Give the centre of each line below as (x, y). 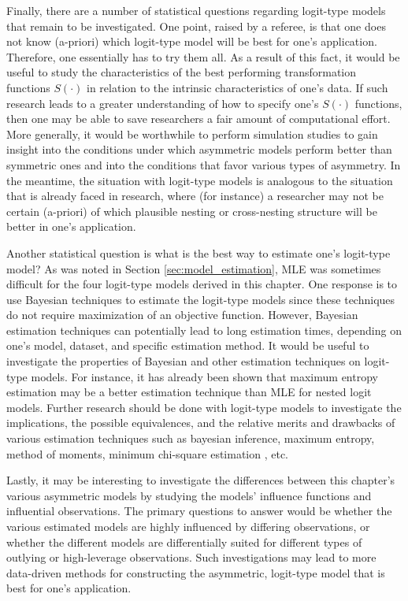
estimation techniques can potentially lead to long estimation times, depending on (204, 330)
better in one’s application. (71, 226)
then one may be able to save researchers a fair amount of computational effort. (198, 119)
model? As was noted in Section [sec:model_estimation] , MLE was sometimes (194, 268)
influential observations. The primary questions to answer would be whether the (199, 511)
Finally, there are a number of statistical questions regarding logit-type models (196, 10)
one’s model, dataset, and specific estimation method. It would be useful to (188, 345)
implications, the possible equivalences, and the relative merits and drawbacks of (201, 423)
